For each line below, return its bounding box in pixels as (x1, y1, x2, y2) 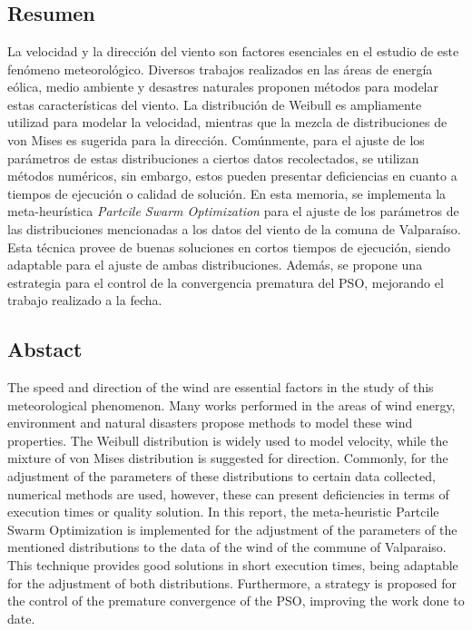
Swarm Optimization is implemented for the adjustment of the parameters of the (7, 519, 457, 538)
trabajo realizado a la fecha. (7, 291, 162, 310)
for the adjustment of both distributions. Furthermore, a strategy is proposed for (7, 573, 457, 592)
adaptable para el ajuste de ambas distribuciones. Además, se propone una (7, 255, 423, 274)
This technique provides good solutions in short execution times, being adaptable (7, 556, 458, 575)
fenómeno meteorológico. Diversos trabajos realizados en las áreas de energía (7, 59, 433, 78)
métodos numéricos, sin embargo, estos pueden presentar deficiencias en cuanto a (7, 166, 457, 185)
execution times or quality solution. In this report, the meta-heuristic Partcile (7, 502, 439, 521)
